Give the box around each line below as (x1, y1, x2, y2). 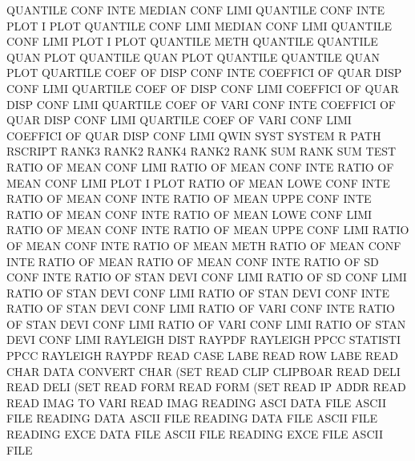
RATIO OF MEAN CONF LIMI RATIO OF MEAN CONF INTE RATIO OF (6, 158, 394, 175)
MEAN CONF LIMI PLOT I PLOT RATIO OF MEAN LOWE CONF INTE (6, 174, 390, 191)
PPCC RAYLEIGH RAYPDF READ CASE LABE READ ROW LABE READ (6, 347, 398, 364)
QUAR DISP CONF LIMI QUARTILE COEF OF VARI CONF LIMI (6, 111, 352, 128)
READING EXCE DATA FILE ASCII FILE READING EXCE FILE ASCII (6, 426, 383, 443)
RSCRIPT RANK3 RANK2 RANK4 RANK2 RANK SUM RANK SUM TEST (6, 143, 397, 160)
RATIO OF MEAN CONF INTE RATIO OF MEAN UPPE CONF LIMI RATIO (6, 221, 409, 238)
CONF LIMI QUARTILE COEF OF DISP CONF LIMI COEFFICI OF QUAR (6, 79, 399, 96)
